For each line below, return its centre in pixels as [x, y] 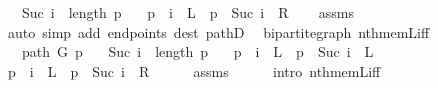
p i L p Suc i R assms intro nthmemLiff [194, 70]
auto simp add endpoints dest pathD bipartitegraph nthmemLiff [218, 31]
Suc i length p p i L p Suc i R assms [187, 12]
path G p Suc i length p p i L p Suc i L [197, 51]
